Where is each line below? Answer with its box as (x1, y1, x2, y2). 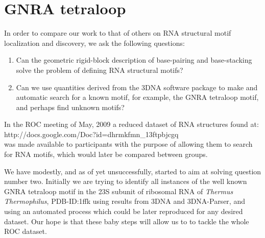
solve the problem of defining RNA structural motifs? (16, 64, 183, 75)
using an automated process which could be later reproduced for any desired (4, 206, 243, 217)
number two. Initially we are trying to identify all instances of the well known (4, 176, 247, 187)
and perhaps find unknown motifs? (16, 101, 125, 112)
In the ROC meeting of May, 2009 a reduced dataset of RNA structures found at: (4, 119, 259, 129)
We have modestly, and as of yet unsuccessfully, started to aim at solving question (4, 166, 261, 176)
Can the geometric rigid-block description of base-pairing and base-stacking (16, 55, 252, 65)
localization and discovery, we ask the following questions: (4, 37, 185, 48)
